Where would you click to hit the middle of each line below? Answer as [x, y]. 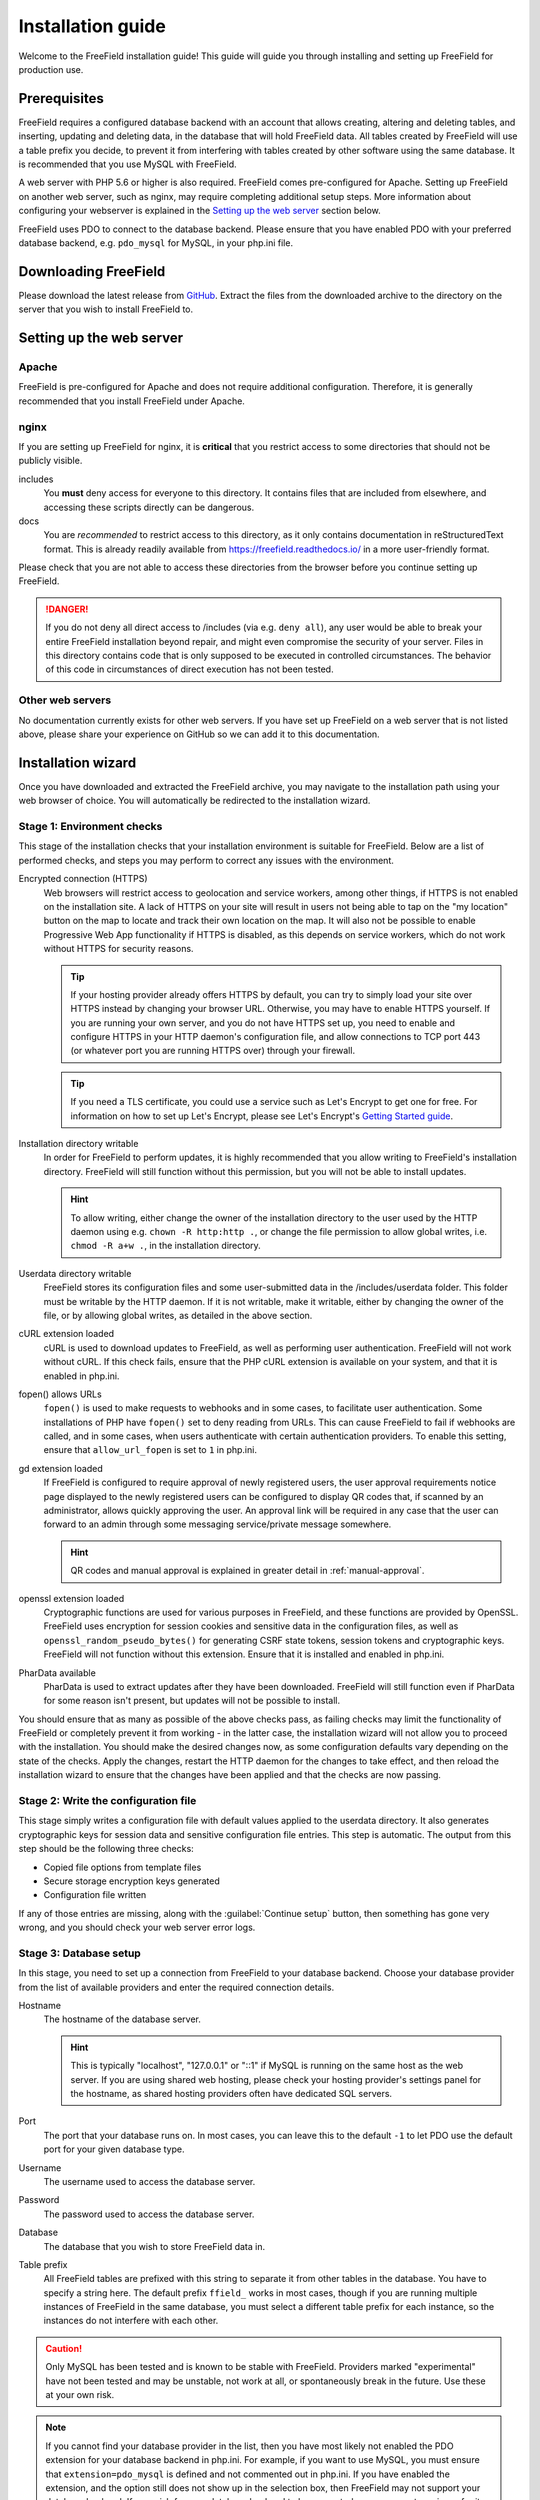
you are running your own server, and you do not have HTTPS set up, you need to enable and [262, 1022]
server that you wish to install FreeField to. [106, 309]
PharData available [57, 1672]
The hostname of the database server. [122, 2019]
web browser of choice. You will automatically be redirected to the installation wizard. [194, 801]
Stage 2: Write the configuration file [107, 1801]
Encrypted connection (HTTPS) [83, 879]
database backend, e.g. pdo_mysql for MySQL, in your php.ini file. [156, 242]
